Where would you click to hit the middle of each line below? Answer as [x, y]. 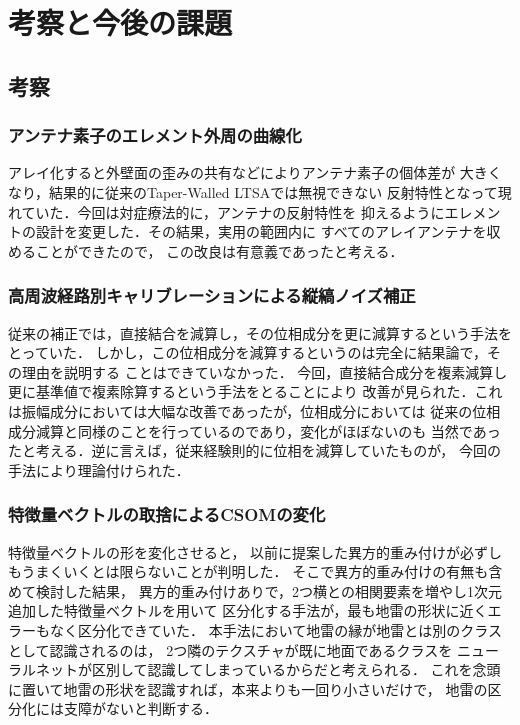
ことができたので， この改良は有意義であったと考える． [219, 250]
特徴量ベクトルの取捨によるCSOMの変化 [167, 514]
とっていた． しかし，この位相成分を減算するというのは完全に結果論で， [247, 352]
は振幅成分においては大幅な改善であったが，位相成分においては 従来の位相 [254, 410]
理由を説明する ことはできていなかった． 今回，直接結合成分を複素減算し [264, 371]
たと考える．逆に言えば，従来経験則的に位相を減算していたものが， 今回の [254, 450]
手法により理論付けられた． [99, 469]
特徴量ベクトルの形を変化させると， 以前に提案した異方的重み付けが [234, 551]
